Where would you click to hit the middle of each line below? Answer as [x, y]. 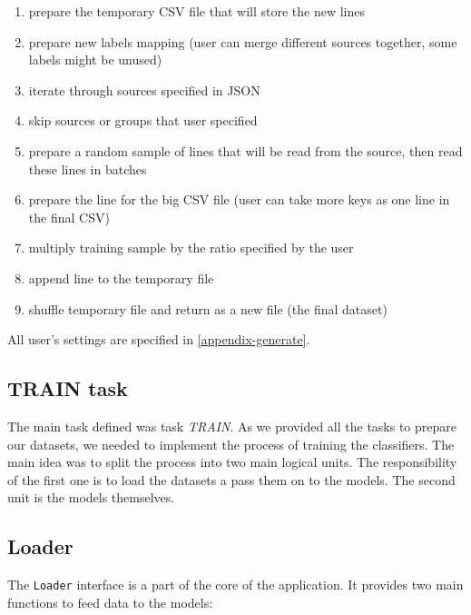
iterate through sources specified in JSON [144, 89]
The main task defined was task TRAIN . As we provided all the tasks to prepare [232, 426]
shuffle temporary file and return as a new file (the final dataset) [208, 308]
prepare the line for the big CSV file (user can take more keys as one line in [239, 199]
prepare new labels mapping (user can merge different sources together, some [243, 41]
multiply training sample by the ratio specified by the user [191, 248]
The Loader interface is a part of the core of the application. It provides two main [235, 585]
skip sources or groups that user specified [143, 120]
